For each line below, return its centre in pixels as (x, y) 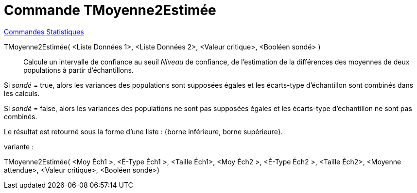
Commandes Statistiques (44, 32)
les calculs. (22, 93)
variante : (19, 146)
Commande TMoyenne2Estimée (110, 10)
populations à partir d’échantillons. (78, 70)
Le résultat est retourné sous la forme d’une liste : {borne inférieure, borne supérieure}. (143, 131)
